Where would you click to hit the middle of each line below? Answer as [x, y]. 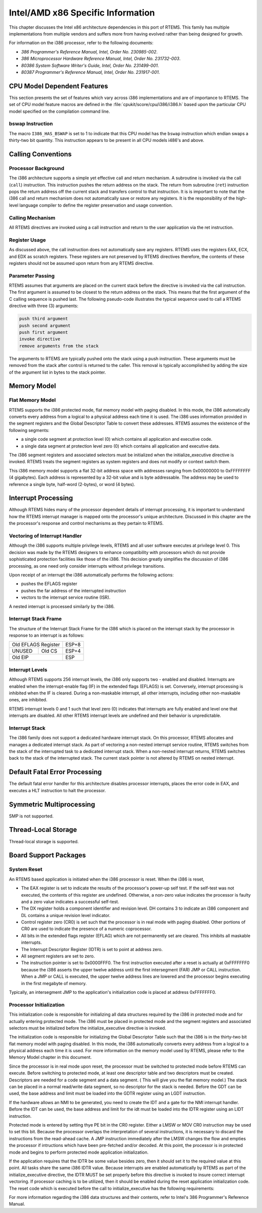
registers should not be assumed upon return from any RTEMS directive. [81, 263]
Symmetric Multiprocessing [52, 804]
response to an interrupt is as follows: [47, 635]
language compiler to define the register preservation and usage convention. [96, 205]
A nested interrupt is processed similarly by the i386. [62, 606]
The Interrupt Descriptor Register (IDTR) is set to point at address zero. [92, 949]
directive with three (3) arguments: [44, 306]
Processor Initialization [37, 1005]
